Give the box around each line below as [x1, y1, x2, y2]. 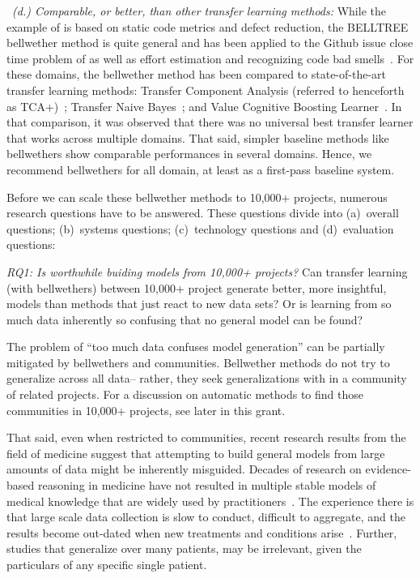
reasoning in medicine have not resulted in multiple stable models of [37, 477, 376, 494]
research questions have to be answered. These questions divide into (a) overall [6, 204, 399, 221]
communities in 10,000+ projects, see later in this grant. [6, 401, 286, 418]
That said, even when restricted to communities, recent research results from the [6, 429, 406, 446]
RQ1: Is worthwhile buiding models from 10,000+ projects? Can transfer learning [6, 263, 408, 280]
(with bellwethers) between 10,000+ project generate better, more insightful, [6, 279, 387, 296]
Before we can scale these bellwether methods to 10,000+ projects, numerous [6, 188, 388, 205]
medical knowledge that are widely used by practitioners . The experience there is [6, 492, 414, 509]
